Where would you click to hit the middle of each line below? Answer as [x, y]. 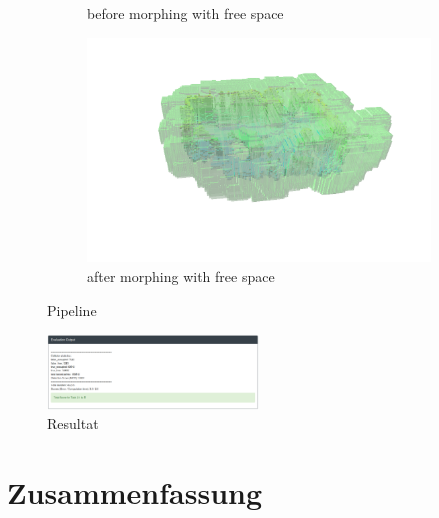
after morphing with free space [181, 275]
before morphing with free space [185, 13]
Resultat [73, 423]
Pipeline [72, 309]
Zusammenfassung [135, 492]
